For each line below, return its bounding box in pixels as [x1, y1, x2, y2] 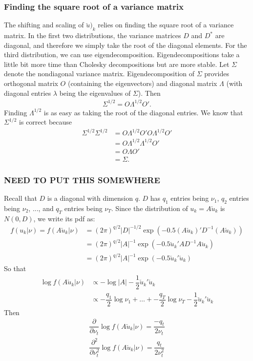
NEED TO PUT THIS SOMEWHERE [4, 173, 160, 186]
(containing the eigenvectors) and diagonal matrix [67, 78, 217, 88]
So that [4, 263, 26, 274]
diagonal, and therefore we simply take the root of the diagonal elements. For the [4, 40, 247, 50]
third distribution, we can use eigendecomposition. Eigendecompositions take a [4, 49, 240, 60]
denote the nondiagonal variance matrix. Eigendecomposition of [4, 68, 195, 79]
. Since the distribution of [111, 203, 188, 213]
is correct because [19, 117, 72, 127]
